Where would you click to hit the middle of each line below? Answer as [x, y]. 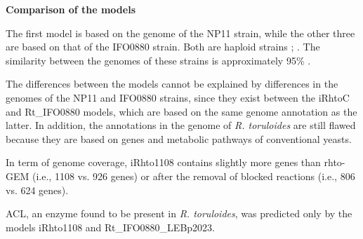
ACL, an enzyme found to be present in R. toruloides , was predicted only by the [179, 213]
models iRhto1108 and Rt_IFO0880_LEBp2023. [110, 227]
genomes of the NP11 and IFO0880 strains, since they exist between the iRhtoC [178, 97]
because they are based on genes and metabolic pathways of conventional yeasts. [179, 138]
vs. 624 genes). [37, 190]
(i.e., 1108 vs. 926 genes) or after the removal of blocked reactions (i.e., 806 [194, 176]
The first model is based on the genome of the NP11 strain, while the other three [180, 33]
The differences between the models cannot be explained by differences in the [172, 84]
